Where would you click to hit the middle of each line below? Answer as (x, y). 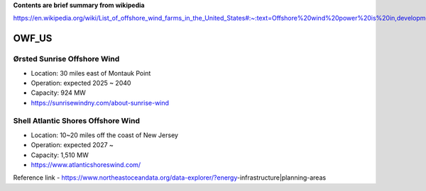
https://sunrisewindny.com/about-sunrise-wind (100, 103)
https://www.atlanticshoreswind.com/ (86, 165)
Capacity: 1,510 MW (60, 155)
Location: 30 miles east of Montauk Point (91, 73)
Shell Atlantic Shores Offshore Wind (77, 121)
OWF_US (33, 39)
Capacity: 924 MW (59, 93)
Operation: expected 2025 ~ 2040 (81, 83)
